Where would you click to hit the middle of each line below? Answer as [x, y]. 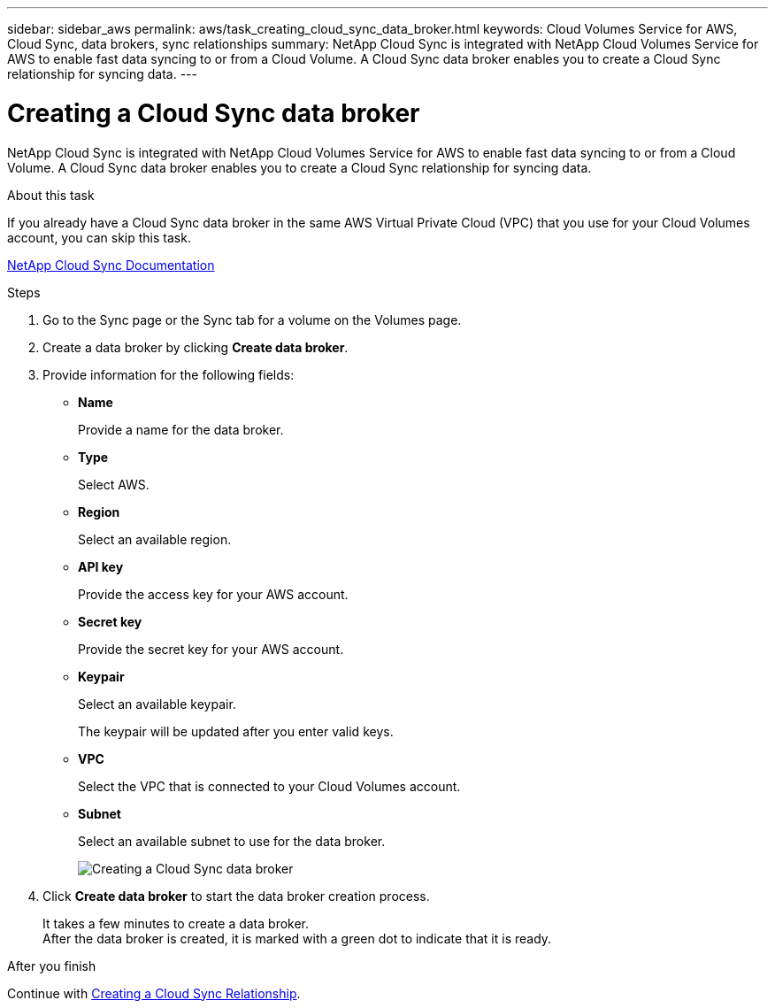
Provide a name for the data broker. [181, 429]
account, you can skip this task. [99, 237]
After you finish [52, 966]
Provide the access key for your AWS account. [213, 594]
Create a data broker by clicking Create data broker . [196, 347]
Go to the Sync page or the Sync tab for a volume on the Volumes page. [252, 319]
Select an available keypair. [157, 704]
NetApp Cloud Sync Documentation [111, 265]
